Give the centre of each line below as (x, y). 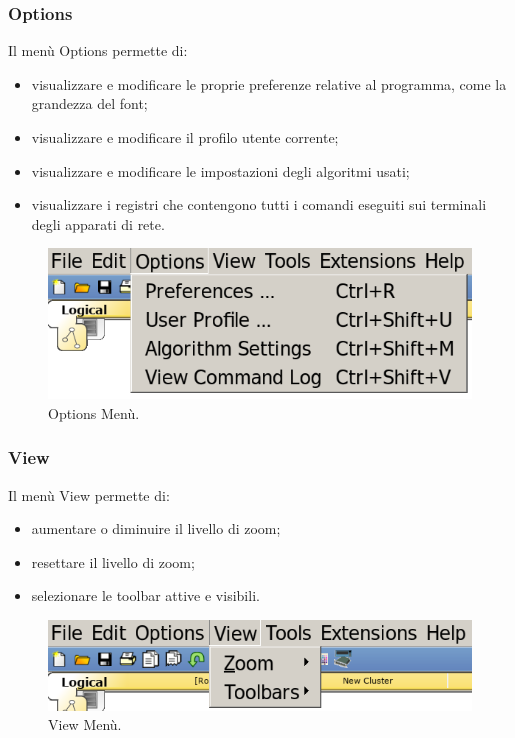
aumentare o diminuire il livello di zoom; (156, 528)
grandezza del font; (89, 103)
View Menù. (85, 724)
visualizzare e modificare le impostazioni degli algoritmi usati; (220, 170)
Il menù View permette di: (89, 494)
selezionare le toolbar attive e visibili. (145, 595)
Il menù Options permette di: (98, 50)
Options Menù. (94, 412)
